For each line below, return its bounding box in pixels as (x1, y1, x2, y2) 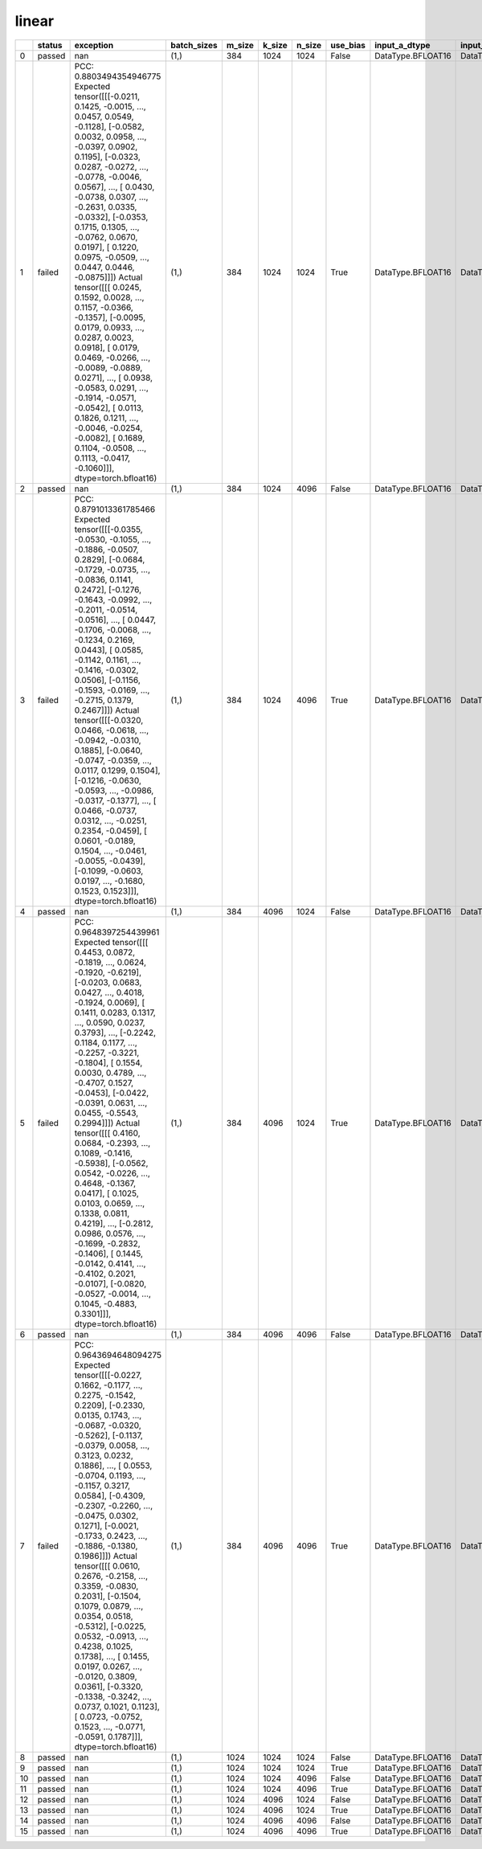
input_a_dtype (374, 39, 431, 51)
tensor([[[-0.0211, (74, 91, 141, 102)
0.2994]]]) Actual (74, 1117, 141, 1128)
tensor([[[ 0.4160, (74, 1127, 141, 1139)
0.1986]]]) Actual (74, 1550, 138, 1561)
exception (74, 39, 114, 51)
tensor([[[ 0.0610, (74, 1560, 141, 1571)
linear (14, 12, 55, 30)
